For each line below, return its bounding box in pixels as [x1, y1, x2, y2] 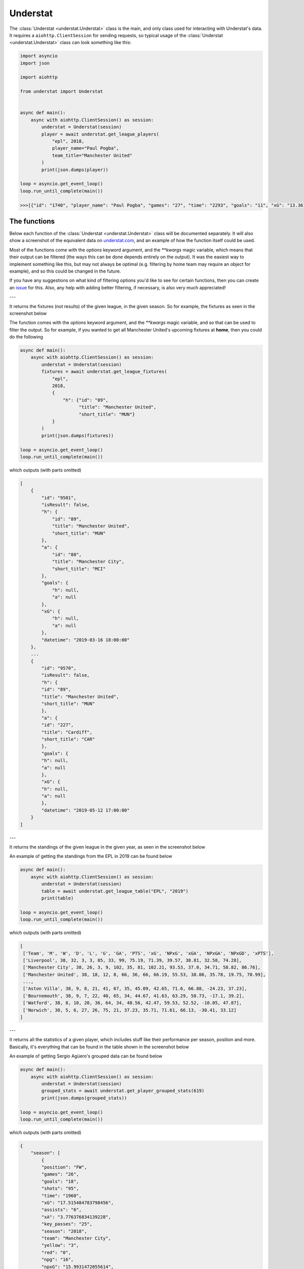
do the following [9, 334, 43, 340]
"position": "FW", [41, 1164, 87, 1170]
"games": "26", [41, 1172, 80, 1177]
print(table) [41, 895, 74, 901]
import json [20, 60, 50, 66]
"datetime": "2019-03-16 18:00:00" [41, 637, 130, 643]
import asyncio [20, 53, 58, 59]
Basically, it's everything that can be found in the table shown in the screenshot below [9, 1044, 189, 1050]
